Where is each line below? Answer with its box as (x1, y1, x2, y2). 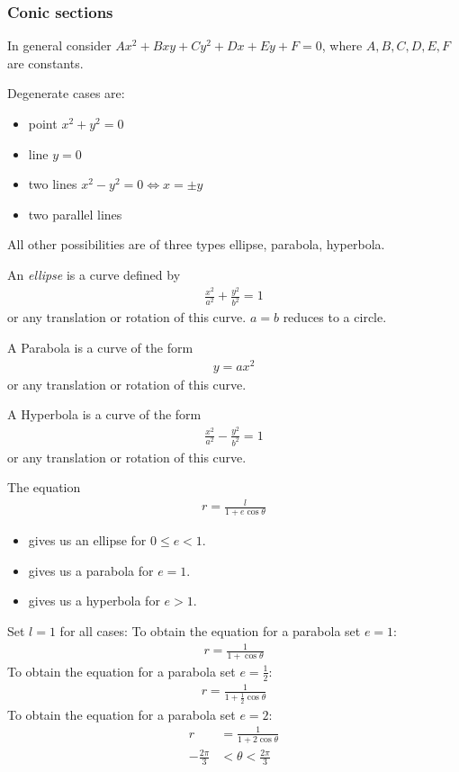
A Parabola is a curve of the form (7, 337, 193, 356)
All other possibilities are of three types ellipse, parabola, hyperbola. (7, 235, 385, 254)
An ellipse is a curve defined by (7, 265, 181, 283)
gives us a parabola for (28, 561, 154, 579)
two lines (28, 175, 77, 193)
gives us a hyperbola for (28, 591, 160, 610)
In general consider (7, 36, 112, 55)
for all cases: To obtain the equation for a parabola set (59, 621, 361, 640)
